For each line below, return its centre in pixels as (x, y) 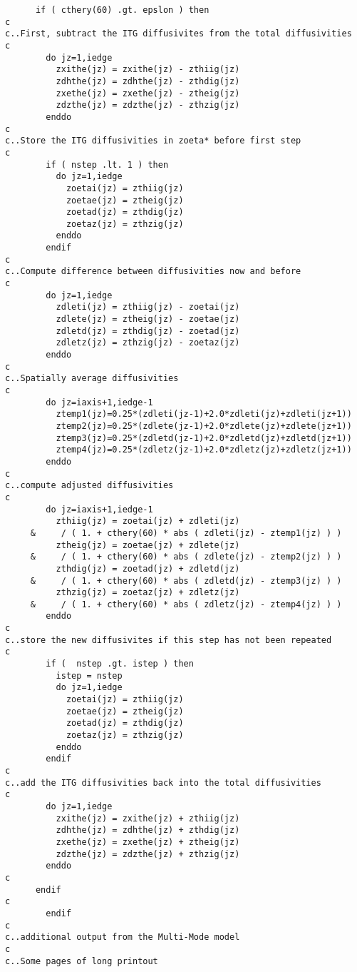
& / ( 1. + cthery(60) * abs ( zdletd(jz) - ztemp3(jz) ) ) (186, 581)
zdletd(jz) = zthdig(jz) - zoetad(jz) (148, 331)
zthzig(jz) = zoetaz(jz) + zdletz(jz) (148, 593)
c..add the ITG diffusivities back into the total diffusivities (163, 783)
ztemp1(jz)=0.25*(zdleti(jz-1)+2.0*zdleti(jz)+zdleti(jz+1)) (204, 414)
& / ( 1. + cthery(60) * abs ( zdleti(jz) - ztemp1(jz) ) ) (186, 533)
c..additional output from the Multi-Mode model (123, 937)
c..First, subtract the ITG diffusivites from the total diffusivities (178, 34)
